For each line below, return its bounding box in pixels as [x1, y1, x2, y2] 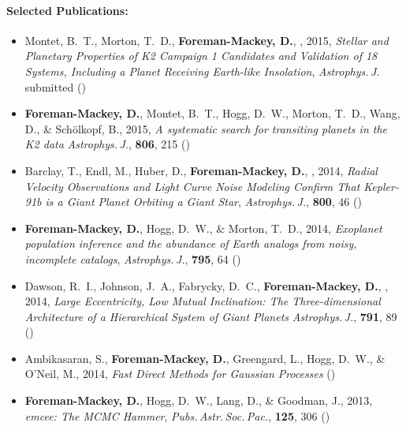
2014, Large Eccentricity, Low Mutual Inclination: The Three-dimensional [24, 293, 381, 309]
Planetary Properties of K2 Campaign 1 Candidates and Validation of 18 [24, 47, 378, 64]
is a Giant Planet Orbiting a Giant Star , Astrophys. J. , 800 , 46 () [45, 193, 362, 210]
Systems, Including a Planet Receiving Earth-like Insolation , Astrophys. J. [24, 62, 380, 79]
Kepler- [363, 178, 399, 194]
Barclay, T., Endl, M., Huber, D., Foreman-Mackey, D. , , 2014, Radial [24, 162, 378, 178]
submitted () [24, 78, 86, 95]
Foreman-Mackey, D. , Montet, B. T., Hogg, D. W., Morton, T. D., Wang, [24, 105, 400, 122]
